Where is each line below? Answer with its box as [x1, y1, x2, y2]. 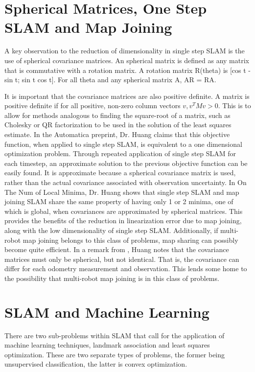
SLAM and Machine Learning [4, 302, 209, 322]
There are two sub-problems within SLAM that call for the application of [4, 330, 225, 340]
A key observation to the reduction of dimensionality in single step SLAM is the [4, 46, 245, 56]
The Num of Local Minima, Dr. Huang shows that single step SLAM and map [4, 186, 239, 197]
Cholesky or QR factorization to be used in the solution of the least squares [4, 119, 232, 130]
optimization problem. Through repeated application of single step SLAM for [4, 148, 236, 159]
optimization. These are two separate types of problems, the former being [4, 349, 225, 359]
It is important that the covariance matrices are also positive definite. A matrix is [4, 91, 250, 101]
